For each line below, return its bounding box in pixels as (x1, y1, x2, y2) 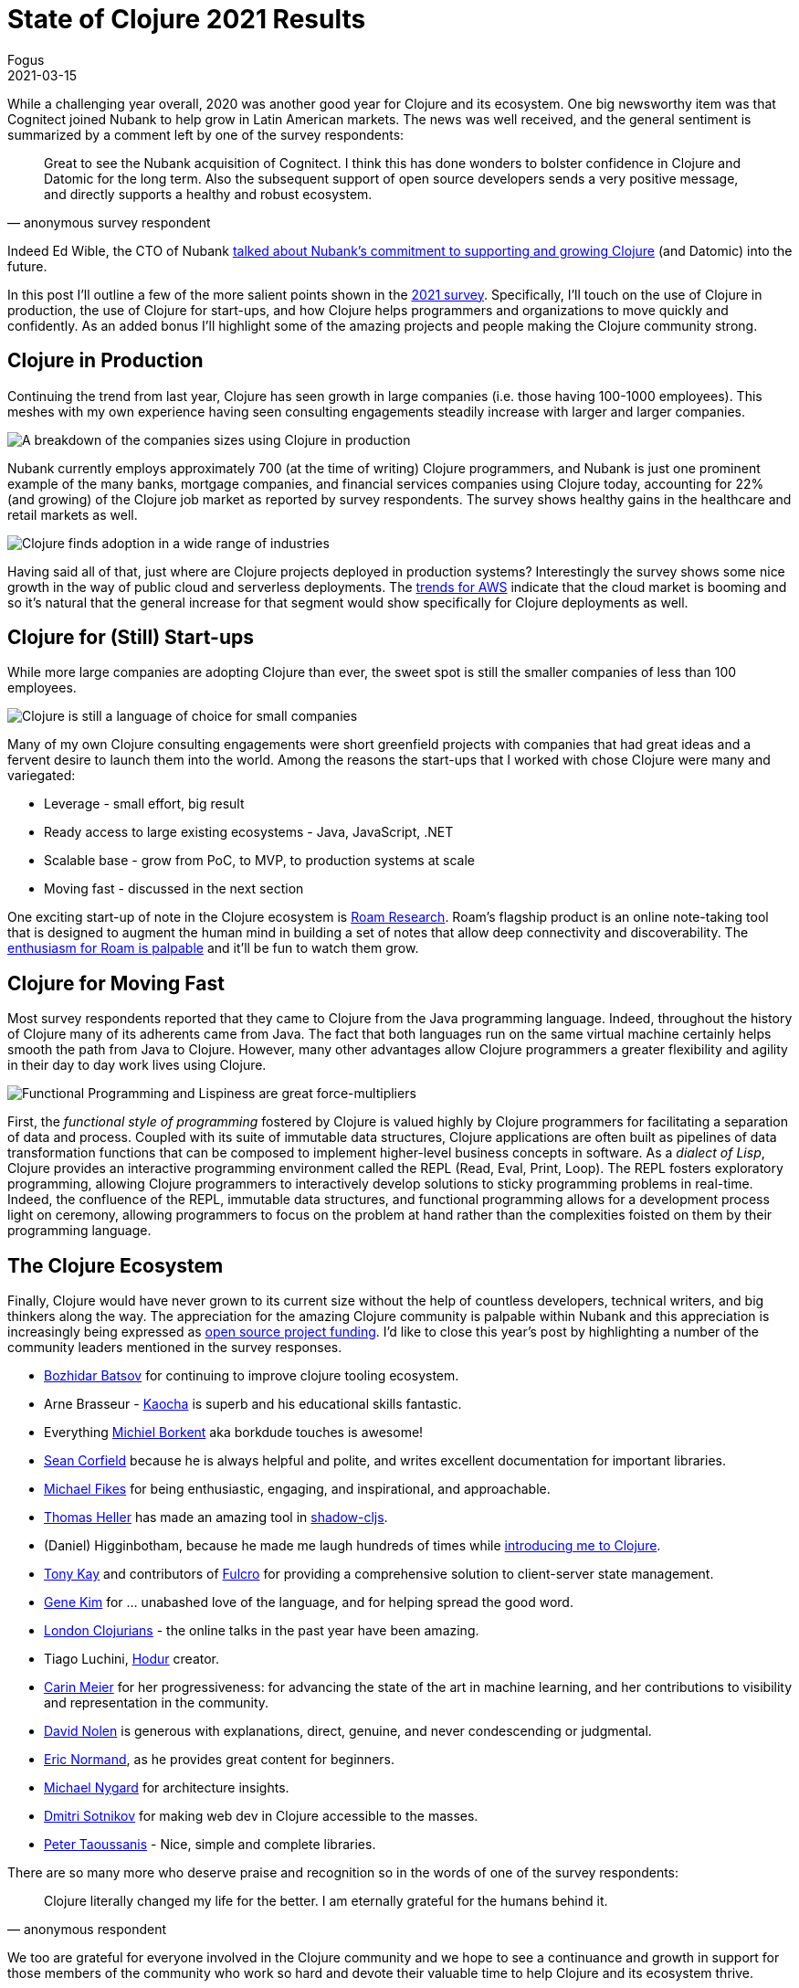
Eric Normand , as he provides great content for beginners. (44, 1751, 394, 1768)
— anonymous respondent (7, 1921, 167, 1938)
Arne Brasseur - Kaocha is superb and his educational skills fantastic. (44, 1396, 462, 1412)
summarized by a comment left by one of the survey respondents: (7, 126, 405, 143)
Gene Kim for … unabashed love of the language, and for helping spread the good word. (44, 1594, 573, 1611)
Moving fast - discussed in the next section (44, 881, 304, 897)
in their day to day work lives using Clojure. (7, 1057, 267, 1073)
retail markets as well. (7, 506, 138, 523)
